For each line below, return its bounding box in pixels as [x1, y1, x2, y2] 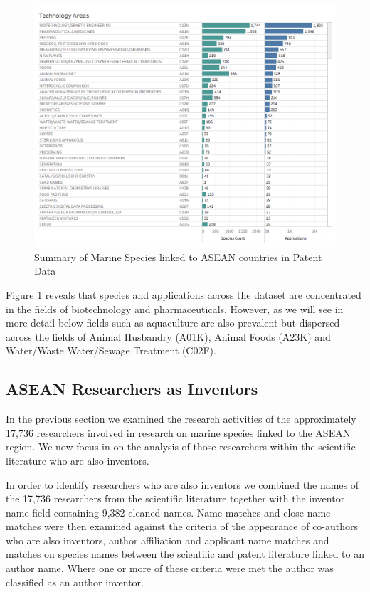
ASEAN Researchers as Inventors [6, 378, 258, 400]
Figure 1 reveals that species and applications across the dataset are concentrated [6, 287, 361, 302]
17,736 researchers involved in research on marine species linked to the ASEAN [6, 425, 351, 440]
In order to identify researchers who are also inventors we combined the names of [6, 477, 359, 492]
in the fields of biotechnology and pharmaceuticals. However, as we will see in [6, 301, 344, 316]
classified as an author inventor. [6, 574, 144, 589]
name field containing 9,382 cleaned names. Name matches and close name [6, 504, 331, 519]
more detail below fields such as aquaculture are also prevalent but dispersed [6, 315, 340, 330]
